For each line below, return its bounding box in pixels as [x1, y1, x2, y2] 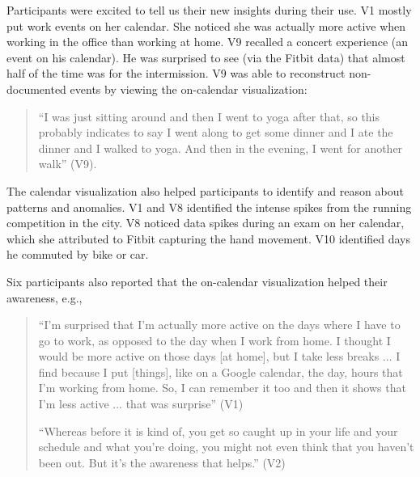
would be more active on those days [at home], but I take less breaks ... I [38, 348, 401, 365]
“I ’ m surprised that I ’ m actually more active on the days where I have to [38, 316, 401, 333]
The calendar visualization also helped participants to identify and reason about [6, 182, 404, 199]
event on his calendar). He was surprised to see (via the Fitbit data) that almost [6, 49, 405, 65]
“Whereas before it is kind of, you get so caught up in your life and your [38, 422, 398, 439]
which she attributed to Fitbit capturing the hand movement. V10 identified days [6, 230, 411, 247]
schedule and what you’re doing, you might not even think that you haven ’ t [38, 438, 414, 455]
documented [6, 80, 66, 97]
